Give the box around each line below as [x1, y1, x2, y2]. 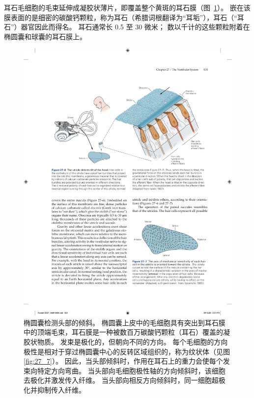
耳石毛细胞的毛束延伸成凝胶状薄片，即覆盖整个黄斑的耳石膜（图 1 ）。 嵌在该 [4, 2, 251, 12]
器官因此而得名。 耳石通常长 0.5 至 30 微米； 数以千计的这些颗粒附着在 [21, 22, 250, 32]
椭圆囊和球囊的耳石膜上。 [4, 31, 86, 41]
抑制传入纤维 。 [37, 384, 85, 395]
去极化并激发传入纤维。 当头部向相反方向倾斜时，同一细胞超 [24, 375, 219, 385]
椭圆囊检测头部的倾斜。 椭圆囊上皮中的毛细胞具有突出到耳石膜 [24, 317, 226, 327]
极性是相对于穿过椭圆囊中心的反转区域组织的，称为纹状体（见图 [24, 346, 230, 356]
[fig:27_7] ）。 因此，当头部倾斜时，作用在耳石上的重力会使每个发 [24, 356, 230, 366]
